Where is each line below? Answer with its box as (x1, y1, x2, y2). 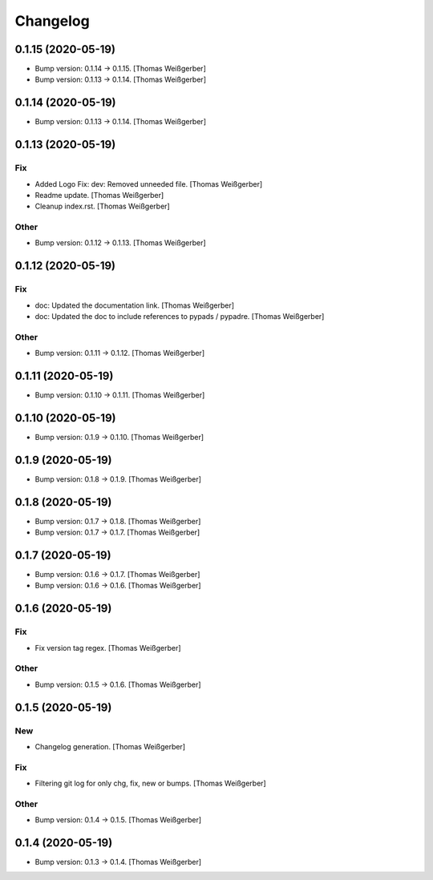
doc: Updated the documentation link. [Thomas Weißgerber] (34, 301, 235, 310)
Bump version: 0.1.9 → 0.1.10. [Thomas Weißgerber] (34, 432, 204, 442)
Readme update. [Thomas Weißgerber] (34, 190, 164, 200)
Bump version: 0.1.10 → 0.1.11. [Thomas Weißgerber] (34, 390, 205, 400)
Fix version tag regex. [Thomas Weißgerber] (34, 643, 181, 652)
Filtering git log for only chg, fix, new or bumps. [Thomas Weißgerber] (34, 778, 266, 789)
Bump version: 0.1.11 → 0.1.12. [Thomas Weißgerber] (34, 349, 204, 358)
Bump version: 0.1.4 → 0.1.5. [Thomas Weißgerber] (34, 815, 202, 825)
